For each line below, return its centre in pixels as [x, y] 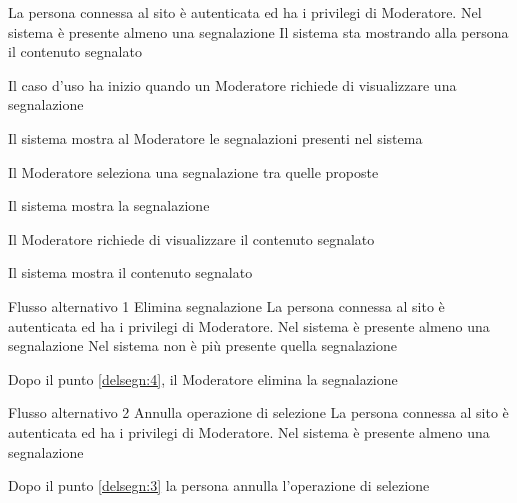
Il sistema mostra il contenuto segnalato [130, 272]
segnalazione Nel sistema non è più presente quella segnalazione [202, 345]
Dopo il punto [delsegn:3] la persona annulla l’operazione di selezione [219, 485]
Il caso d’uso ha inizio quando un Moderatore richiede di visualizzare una [232, 84]
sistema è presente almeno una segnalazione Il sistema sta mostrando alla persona [258, 31]
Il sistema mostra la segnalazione [109, 205]
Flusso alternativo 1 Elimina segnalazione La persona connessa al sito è [226, 305]
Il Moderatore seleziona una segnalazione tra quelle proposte [193, 171]
